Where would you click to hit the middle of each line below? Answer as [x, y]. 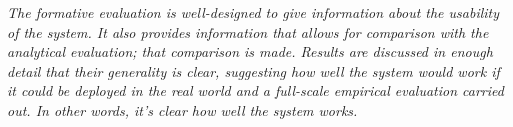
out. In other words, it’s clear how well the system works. [182, 109]
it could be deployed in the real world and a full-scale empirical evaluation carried [255, 90]
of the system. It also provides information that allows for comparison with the [248, 31]
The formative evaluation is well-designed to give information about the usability [253, 12]
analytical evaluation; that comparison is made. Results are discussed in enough [250, 51]
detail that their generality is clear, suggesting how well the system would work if [253, 70]
